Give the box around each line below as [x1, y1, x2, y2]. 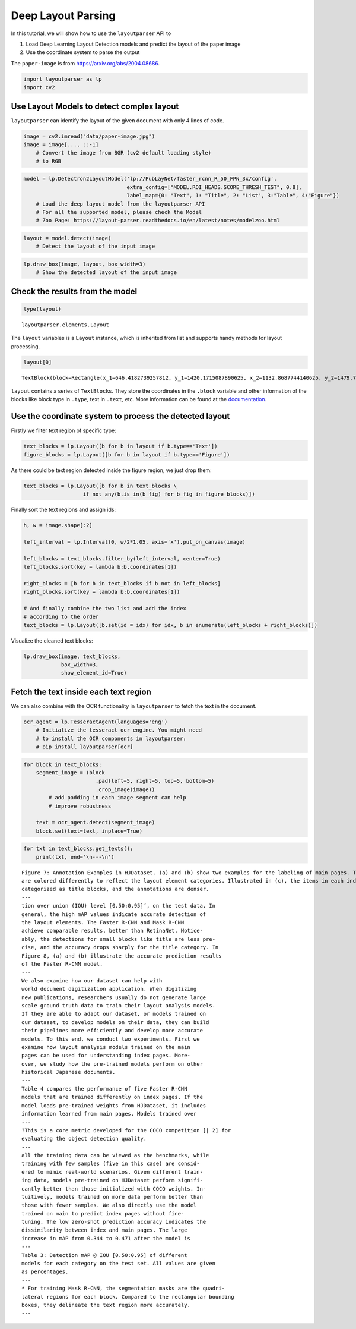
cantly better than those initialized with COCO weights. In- [21, 1185, 206, 1192]
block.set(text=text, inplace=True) [36, 827, 142, 834]
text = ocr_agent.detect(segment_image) [36, 819, 155, 826]
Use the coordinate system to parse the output [26, 49, 140, 56]
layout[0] [23, 358, 52, 366]
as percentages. [21, 1268, 69, 1275]
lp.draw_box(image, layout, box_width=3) [23, 260, 146, 267]
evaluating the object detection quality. [21, 1135, 147, 1142]
